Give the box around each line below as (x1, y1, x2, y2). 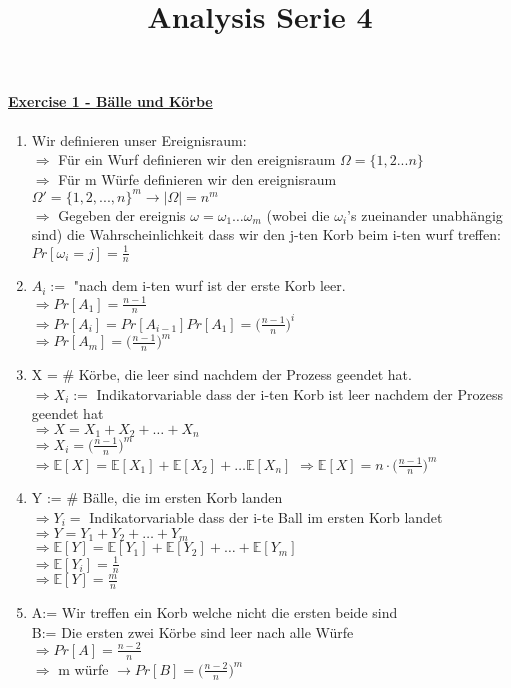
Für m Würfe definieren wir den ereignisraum (58, 168, 337, 189)
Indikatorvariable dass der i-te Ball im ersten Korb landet (89, 507, 443, 527)
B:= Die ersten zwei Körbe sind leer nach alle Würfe (31, 621, 354, 642)
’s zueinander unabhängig (347, 204, 503, 225)
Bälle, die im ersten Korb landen (82, 487, 283, 508)
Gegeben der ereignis (58, 204, 186, 225)
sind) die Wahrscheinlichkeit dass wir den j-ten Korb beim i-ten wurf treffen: (31, 224, 501, 245)
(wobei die (266, 204, 330, 225)
